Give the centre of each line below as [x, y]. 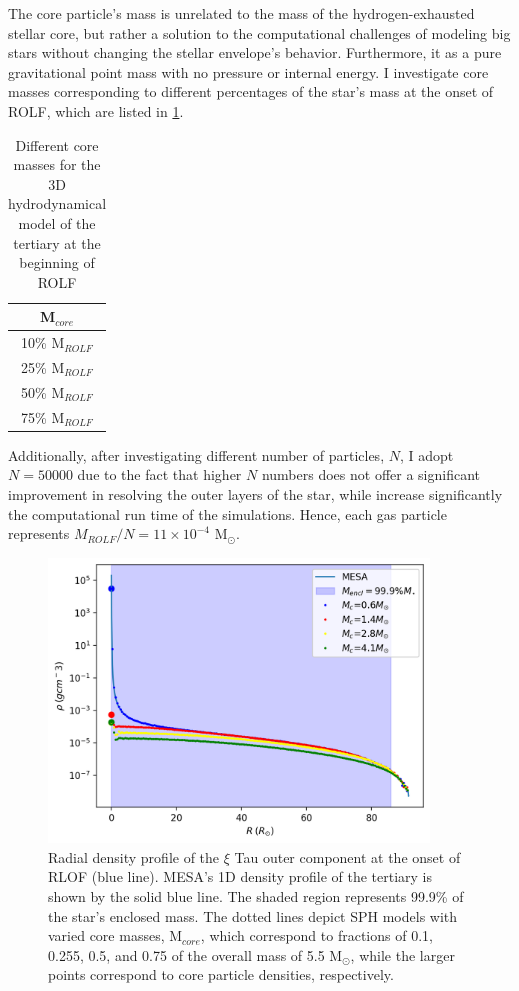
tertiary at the [57, 242]
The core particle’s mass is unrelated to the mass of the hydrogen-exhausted [241, 13]
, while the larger [402, 954]
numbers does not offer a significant [371, 474]
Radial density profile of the [134, 856]
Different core [57, 144]
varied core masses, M [115, 935]
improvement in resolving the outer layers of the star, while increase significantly [255, 493]
